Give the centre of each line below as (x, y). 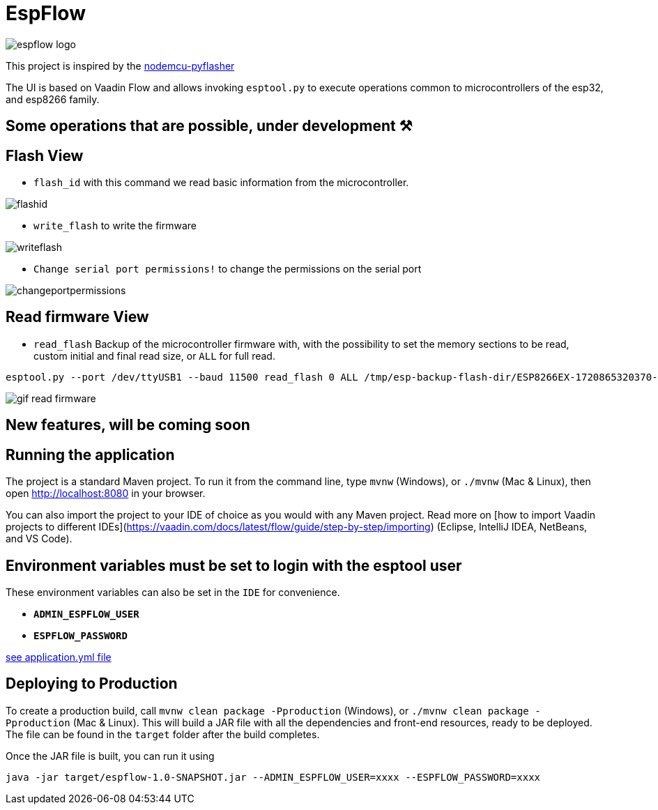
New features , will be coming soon (128, 425)
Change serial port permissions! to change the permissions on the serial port (228, 269)
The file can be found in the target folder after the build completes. (163, 734)
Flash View (45, 155)
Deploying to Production (92, 684)
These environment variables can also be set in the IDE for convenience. (173, 592)
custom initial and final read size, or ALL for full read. (154, 356)
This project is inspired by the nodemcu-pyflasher (120, 66)
